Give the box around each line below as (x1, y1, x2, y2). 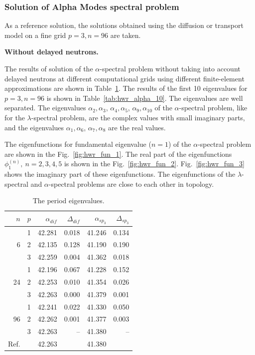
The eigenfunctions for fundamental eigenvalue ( (4, 139, 151, 149)
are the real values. (108, 122, 166, 132)
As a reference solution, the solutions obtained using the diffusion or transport (4, 20, 244, 30)
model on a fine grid (4, 29, 66, 40)
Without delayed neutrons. (4, 46, 99, 57)
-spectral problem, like (179, 102, 248, 113)
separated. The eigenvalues (4, 102, 86, 113)
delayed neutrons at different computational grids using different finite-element (4, 73, 245, 83)
